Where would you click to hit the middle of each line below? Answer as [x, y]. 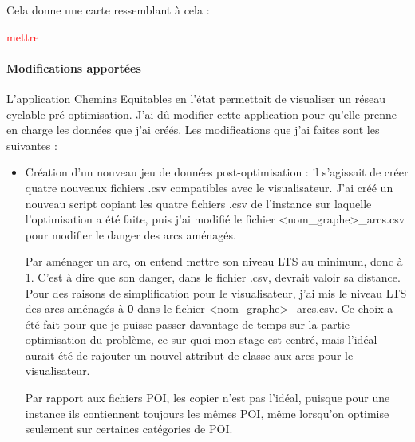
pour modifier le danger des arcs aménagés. [130, 234]
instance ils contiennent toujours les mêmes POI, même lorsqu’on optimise [207, 413]
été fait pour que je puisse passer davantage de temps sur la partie [187, 324]
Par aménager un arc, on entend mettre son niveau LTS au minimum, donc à [214, 261]
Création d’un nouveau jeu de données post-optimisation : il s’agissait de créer [217, 172]
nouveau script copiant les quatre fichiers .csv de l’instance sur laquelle [198, 203]
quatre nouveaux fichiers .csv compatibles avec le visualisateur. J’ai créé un [209, 187]
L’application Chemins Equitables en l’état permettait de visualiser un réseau [196, 98]
